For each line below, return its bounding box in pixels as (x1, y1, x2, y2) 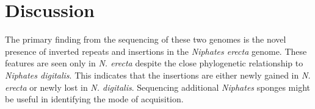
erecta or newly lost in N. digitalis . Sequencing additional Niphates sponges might (5, 80, 310, 93)
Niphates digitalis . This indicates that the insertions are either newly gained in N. (5, 68, 311, 81)
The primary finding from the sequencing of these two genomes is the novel (5, 33, 286, 46)
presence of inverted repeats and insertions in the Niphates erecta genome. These (5, 44, 307, 57)
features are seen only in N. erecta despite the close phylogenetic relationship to (5, 57, 303, 69)
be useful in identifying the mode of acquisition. (5, 93, 184, 105)
